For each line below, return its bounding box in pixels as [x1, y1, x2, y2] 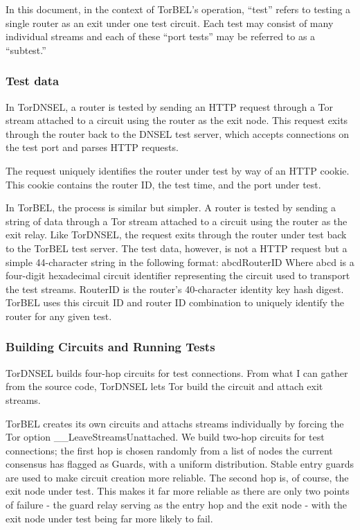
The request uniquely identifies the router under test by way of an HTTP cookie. [6, 163, 350, 177]
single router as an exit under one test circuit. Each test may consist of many [6, 15, 334, 30]
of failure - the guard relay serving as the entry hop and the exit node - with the [6, 497, 348, 512]
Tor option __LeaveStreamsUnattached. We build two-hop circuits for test [6, 430, 325, 444]
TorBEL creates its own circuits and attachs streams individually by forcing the [6, 416, 344, 430]
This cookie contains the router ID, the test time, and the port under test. [6, 177, 321, 191]
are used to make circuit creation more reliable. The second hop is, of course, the [6, 470, 349, 484]
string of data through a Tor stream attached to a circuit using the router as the [6, 213, 348, 228]
